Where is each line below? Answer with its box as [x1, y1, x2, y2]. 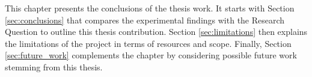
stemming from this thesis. [5, 60, 103, 73]
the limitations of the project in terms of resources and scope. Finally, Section [5, 37, 292, 49]
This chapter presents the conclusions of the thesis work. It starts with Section [5, 2, 295, 14]
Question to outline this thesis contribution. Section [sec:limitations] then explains [5, 25, 308, 38]
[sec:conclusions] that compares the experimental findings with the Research [5, 13, 285, 26]
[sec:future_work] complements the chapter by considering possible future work [5, 49, 297, 61]
